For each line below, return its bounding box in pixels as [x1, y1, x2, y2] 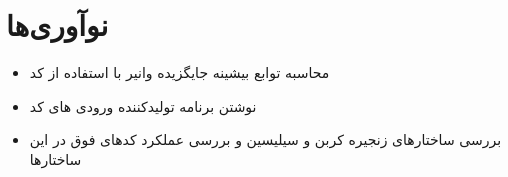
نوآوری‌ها [6, 4, 109, 45]
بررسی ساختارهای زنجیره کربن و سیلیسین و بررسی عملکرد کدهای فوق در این [29, 129, 502, 150]
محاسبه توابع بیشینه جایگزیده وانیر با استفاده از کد [29, 62, 330, 83]
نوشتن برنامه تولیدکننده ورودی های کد [29, 95, 257, 116]
